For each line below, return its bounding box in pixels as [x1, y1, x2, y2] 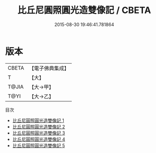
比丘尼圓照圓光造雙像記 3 [12, 130, 65, 136]
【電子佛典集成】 [29, 65, 69, 72]
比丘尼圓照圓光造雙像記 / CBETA [17, 5, 151, 16]
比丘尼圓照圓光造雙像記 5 [12, 142, 65, 148]
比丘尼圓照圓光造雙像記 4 [12, 136, 65, 142]
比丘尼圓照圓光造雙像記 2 [12, 123, 65, 129]
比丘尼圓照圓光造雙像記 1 [12, 117, 64, 123]
